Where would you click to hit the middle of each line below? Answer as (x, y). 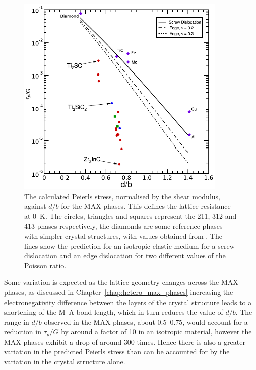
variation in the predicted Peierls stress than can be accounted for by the (117, 352)
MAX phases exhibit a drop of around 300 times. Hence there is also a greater (125, 342)
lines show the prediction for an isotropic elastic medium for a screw (130, 245)
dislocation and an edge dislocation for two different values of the (125, 255)
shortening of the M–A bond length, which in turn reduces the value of (114, 312)
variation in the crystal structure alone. (65, 361)
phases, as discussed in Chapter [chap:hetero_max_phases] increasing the (119, 292)
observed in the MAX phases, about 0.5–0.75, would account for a (146, 321)
